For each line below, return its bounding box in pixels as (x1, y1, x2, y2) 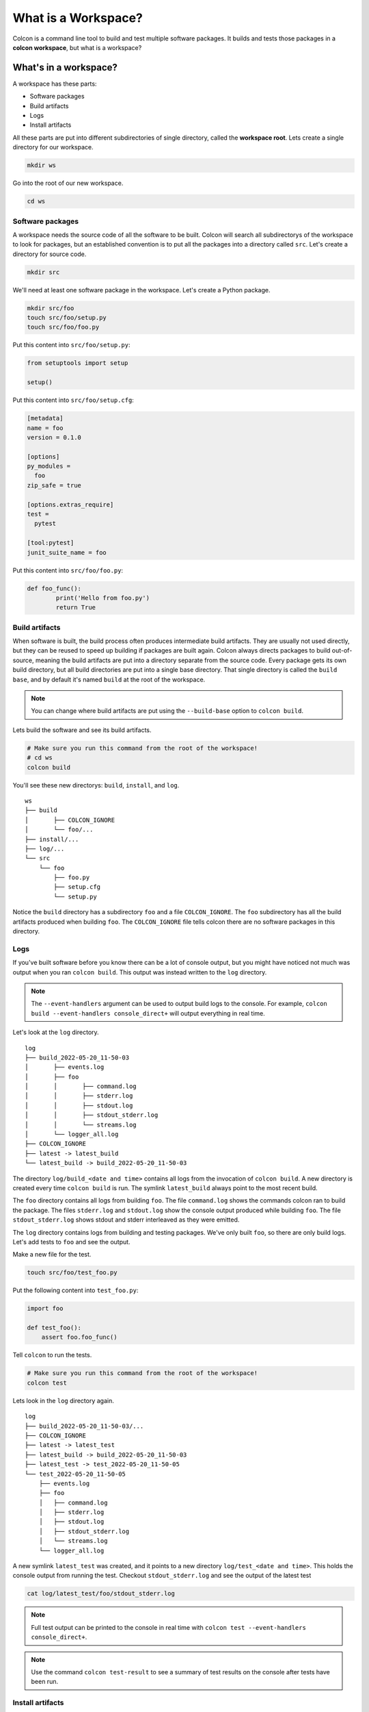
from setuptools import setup (27, 360, 128, 367)
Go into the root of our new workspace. (12, 179, 124, 188)
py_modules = (27, 462, 71, 470)
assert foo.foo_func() (41, 1333, 118, 1342)
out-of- (331, 646, 353, 655)
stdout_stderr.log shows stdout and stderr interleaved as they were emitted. (12, 1216, 240, 1224)
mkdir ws (27, 162, 57, 169)
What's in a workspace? (12, 62, 118, 73)
